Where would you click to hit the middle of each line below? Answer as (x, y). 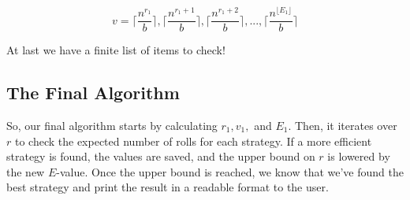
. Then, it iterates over (343, 125)
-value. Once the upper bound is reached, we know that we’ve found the (230, 171)
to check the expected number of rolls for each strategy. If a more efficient (193, 141)
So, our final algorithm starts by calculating (112, 125)
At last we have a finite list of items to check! (116, 50)
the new (26, 171)
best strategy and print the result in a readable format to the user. (168, 187)
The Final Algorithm (93, 93)
